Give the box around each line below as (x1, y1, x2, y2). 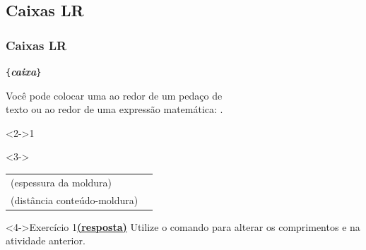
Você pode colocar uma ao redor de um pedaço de (6, 88, 223, 102)
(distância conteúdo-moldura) (11, 192, 138, 207)
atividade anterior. (6, 233, 85, 248)
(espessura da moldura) (11, 174, 112, 189)
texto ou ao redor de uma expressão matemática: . (6, 102, 223, 117)
